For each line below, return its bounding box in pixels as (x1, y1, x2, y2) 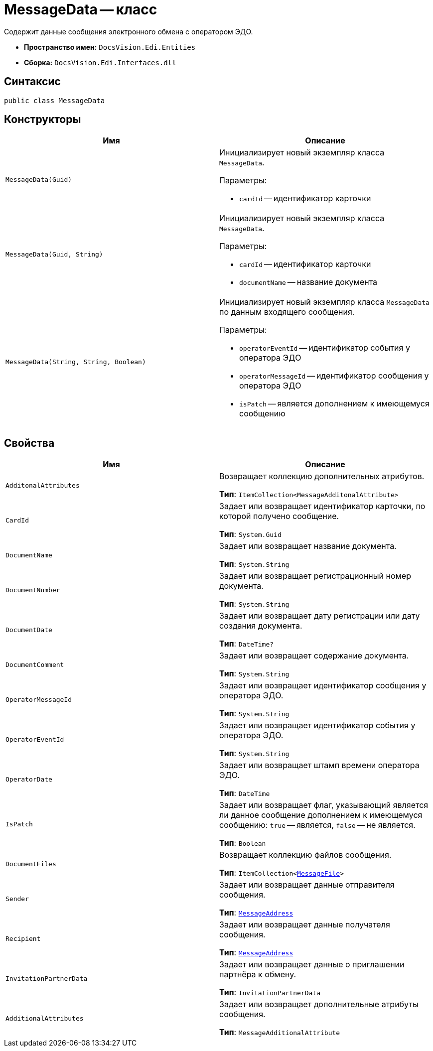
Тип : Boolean (219, 838, 266, 848)
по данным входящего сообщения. (219, 307, 355, 317)
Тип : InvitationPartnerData (219, 987, 321, 998)
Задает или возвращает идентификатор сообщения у (219, 680, 427, 691)
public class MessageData (4, 96, 105, 105)
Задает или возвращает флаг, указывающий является (219, 800, 429, 810)
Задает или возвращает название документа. (219, 541, 397, 551)
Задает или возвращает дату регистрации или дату (219, 611, 420, 621)
